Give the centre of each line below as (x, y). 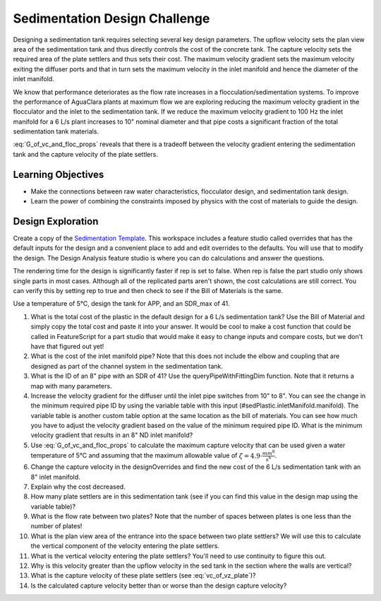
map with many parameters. (71, 386)
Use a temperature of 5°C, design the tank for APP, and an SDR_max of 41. (122, 304)
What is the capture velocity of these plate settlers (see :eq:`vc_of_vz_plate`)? (143, 576)
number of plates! (56, 526)
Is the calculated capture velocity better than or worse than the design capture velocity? (159, 585)
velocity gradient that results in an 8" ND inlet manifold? (112, 435)
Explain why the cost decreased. (78, 487)
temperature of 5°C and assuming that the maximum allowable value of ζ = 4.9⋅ (146, 456)
